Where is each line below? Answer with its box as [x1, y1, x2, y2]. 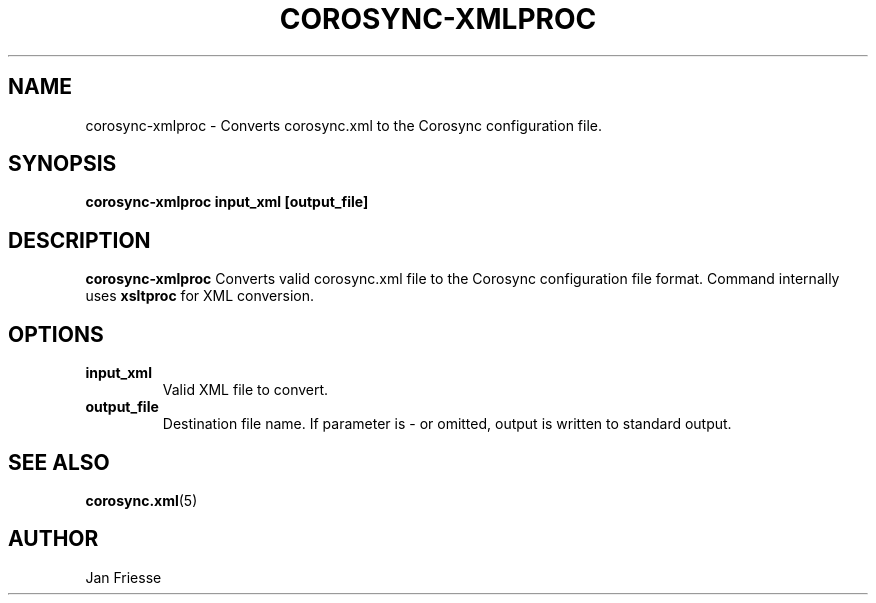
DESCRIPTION [8, 227, 151, 253]
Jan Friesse [85, 568, 162, 586]
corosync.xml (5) [85, 491, 198, 509]
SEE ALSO [8, 449, 110, 475]
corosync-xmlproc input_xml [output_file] [85, 193, 369, 211]
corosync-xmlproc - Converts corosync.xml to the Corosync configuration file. [85, 116, 603, 134]
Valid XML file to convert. [162, 381, 329, 399]
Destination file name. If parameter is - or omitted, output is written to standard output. [162, 415, 732, 433]
